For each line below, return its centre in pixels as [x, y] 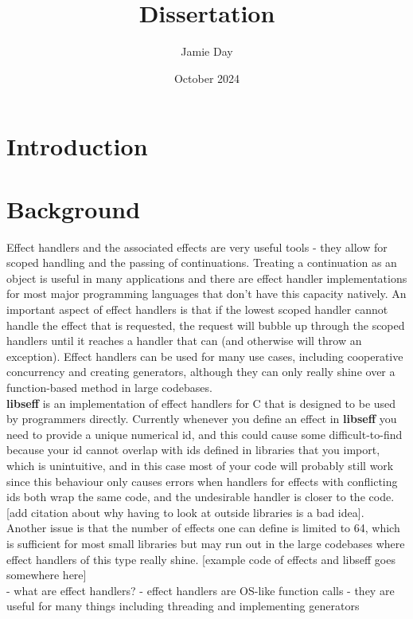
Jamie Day [207, 51]
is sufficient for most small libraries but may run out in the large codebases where [206, 543]
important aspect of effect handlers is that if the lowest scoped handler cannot [197, 309]
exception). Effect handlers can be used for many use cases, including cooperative [205, 356]
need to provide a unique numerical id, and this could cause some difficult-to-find [205, 434]
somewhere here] [47, 575]
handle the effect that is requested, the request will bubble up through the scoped [206, 325]
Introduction [77, 146]
